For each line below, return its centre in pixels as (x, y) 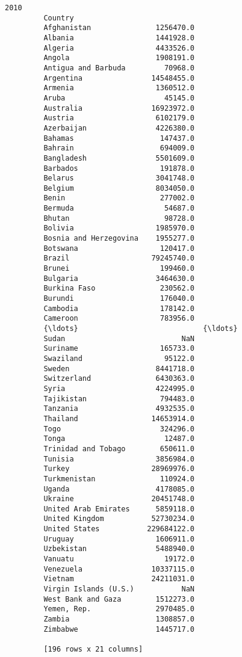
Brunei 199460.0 (119, 269)
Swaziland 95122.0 (119, 358)
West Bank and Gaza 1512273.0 (119, 599)
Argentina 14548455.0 (119, 78)
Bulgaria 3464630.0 (119, 278)
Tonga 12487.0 (119, 439)
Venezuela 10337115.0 (119, 569)
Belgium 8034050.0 (119, 188)
